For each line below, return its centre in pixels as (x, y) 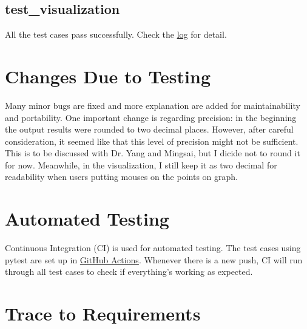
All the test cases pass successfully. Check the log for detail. (116, 34)
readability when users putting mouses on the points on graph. (121, 177)
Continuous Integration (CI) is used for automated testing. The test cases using (153, 248)
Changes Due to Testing (108, 76)
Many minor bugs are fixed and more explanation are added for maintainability (153, 105)
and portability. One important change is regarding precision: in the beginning (151, 117)
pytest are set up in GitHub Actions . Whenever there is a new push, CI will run (154, 259)
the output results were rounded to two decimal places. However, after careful (149, 129)
